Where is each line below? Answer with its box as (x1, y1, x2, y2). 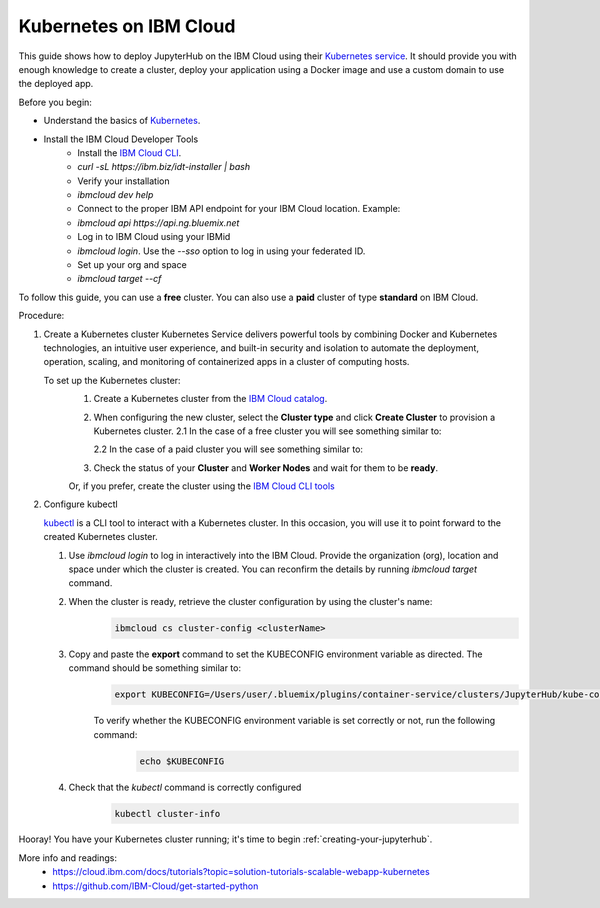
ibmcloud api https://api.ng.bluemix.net (77, 216, 240, 229)
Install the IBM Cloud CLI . (77, 146, 182, 159)
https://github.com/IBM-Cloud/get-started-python (52, 880, 259, 892)
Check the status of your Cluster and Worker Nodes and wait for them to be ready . (93, 461, 439, 474)
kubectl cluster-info (114, 808, 221, 819)
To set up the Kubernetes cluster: (43, 374, 181, 386)
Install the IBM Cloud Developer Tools (43, 133, 199, 145)
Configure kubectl (43, 498, 119, 510)
